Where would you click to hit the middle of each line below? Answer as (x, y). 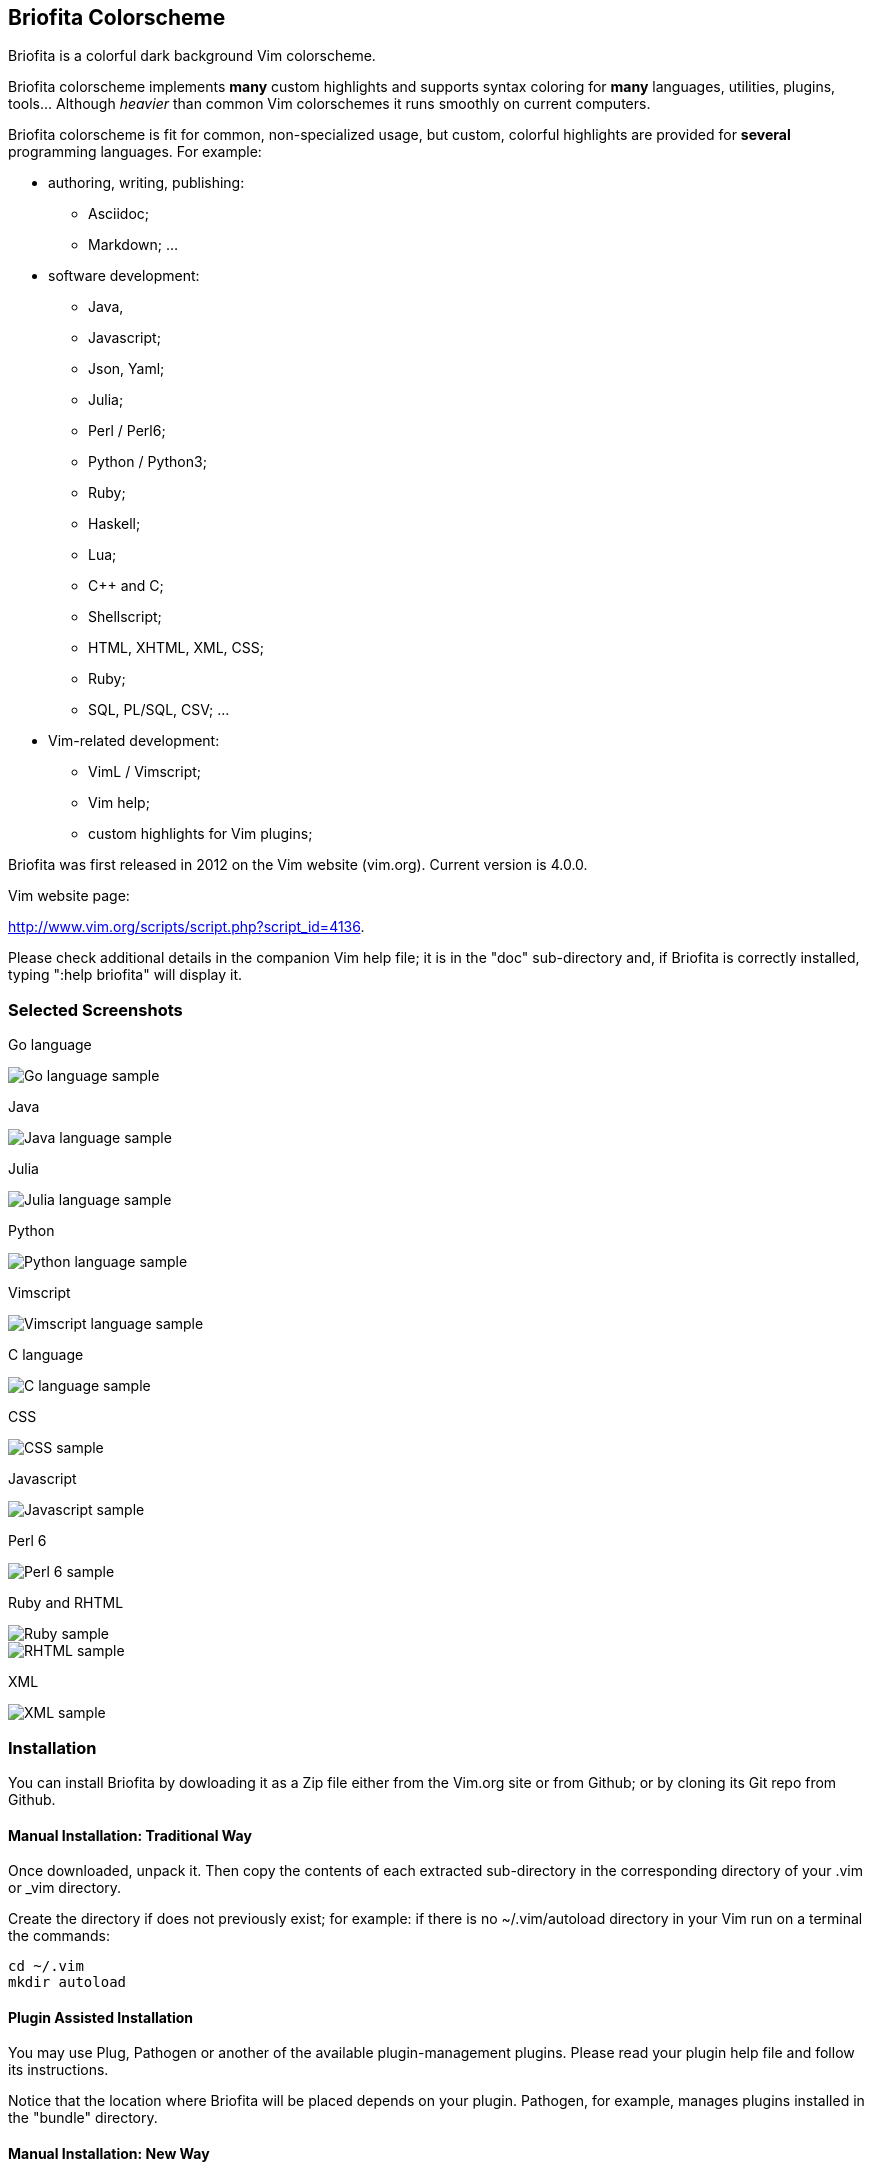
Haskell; (114, 524)
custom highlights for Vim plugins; (200, 834)
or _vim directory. (65, 1888)
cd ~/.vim (46, 1966)
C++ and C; (126, 586)
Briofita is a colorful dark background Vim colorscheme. (192, 56)
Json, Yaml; (126, 369)
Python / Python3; (147, 462)
